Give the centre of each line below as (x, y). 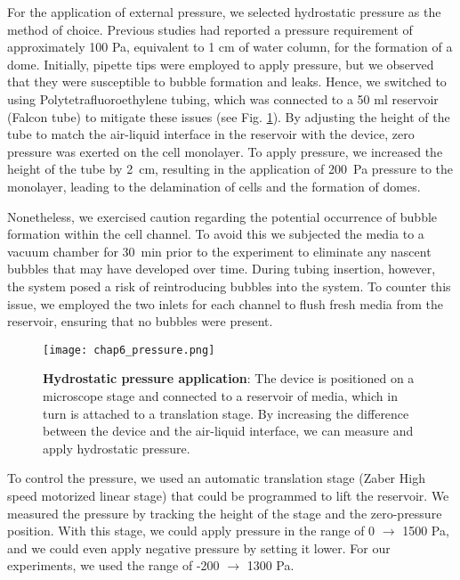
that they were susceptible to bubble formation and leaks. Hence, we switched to (227, 82)
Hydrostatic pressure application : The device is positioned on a (229, 378)
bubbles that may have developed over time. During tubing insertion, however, (222, 269)
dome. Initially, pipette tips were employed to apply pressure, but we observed (221, 64)
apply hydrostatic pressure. (117, 448)
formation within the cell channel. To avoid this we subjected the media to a (216, 234)
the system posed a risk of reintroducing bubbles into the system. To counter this (229, 286)
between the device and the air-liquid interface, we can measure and (228, 431)
